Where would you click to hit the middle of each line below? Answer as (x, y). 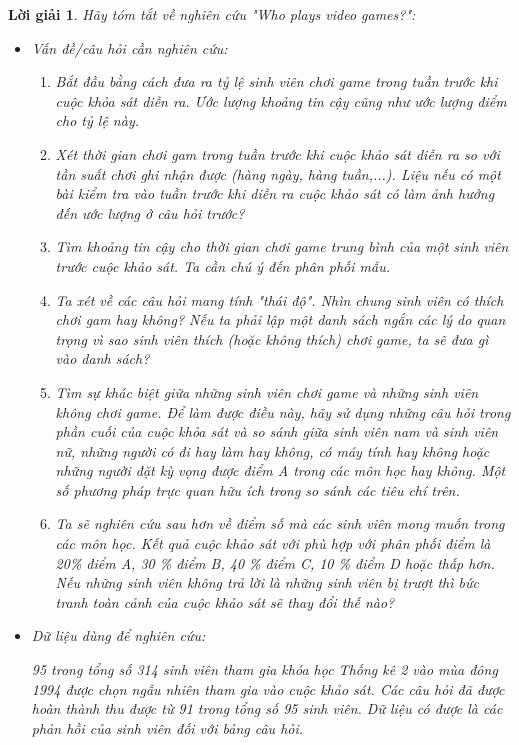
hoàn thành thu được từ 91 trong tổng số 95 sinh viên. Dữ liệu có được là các (267, 708)
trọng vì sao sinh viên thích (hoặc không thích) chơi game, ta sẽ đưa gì (272, 338)
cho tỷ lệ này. (97, 120)
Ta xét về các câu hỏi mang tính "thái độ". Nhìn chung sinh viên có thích (279, 299)
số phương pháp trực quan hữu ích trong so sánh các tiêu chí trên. (257, 489)
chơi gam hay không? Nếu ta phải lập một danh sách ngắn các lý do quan (280, 319)
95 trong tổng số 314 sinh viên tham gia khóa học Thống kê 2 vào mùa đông (264, 669)
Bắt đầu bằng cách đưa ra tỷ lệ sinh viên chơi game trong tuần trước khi (276, 81)
